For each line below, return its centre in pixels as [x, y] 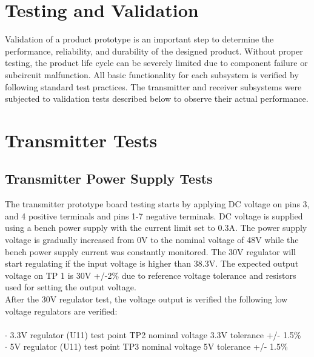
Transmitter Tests [81, 140]
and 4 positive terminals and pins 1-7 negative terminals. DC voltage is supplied [154, 215]
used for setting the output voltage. [71, 287]
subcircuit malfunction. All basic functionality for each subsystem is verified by [152, 74]
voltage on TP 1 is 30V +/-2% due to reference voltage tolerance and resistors [151, 275]
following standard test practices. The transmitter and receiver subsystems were [153, 86]
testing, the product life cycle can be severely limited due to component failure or [156, 63]
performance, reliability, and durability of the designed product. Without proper [154, 51]
